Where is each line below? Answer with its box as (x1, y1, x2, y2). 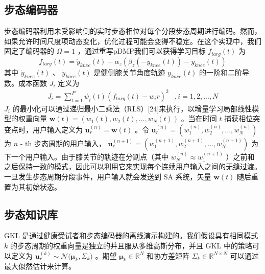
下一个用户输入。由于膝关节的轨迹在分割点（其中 (4, 151, 168, 162)
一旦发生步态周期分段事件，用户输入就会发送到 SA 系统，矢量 (4, 171, 211, 181)
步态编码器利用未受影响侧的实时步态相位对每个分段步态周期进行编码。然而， (4, 26, 261, 36)
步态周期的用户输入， (34, 138, 106, 148)
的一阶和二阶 (199, 66, 243, 77)
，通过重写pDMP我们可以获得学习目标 (77, 45, 206, 56)
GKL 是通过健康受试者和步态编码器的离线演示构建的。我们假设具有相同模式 (4, 230, 258, 241)
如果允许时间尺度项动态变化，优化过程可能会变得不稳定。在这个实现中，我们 (4, 35, 261, 46)
